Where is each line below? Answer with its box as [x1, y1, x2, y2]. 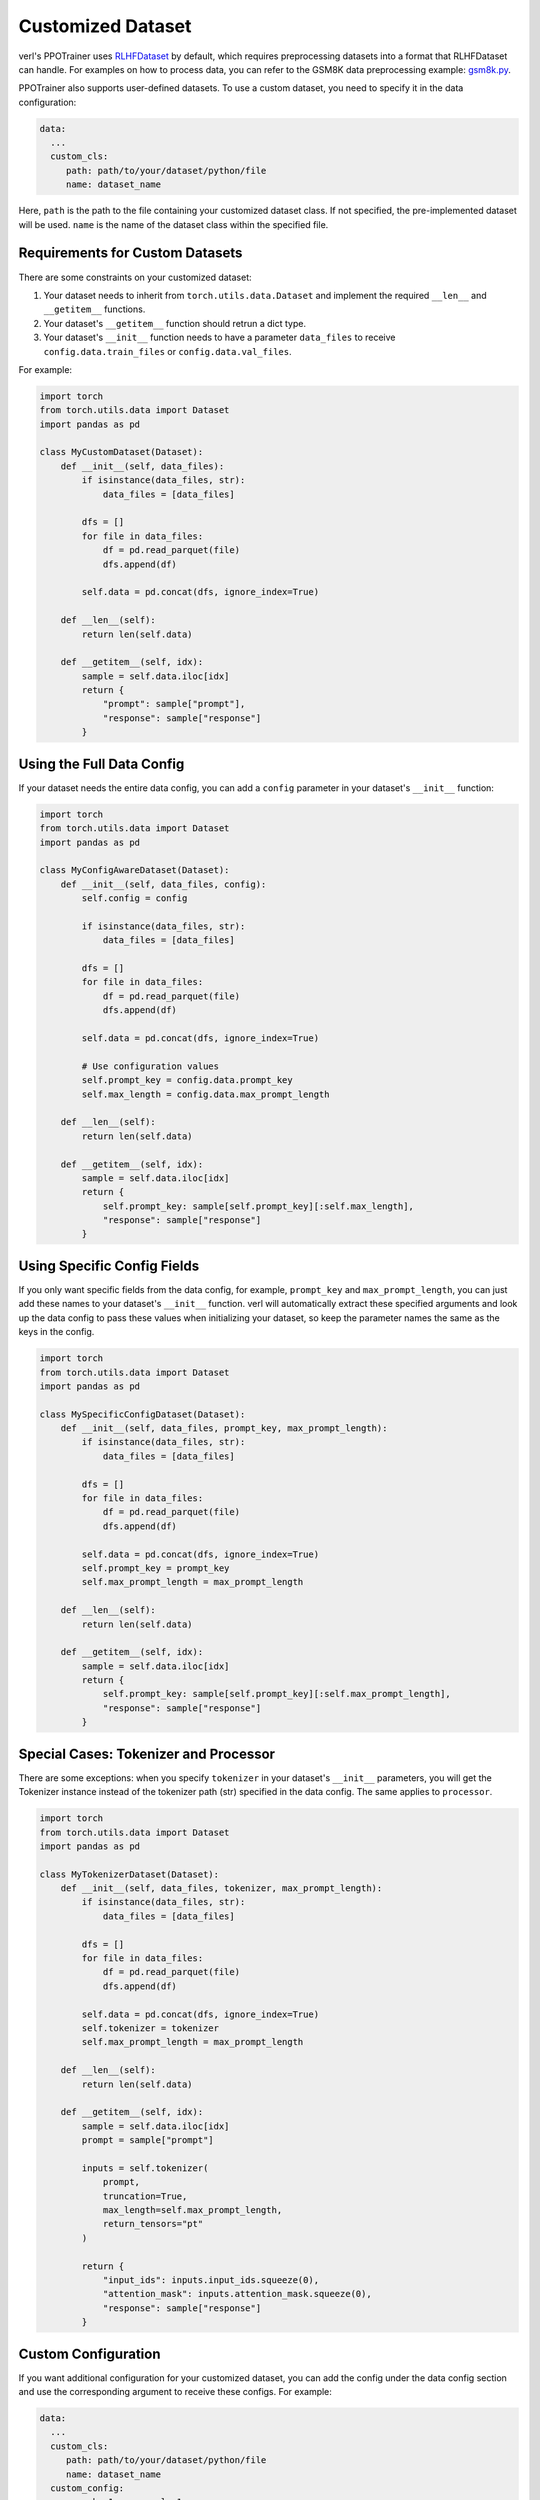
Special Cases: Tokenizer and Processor [18, 1745, 275, 1762]
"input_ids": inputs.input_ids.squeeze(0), [102, 2275, 320, 2286]
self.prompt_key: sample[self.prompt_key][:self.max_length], [102, 1200, 415, 1212]
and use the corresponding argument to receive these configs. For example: [18, 2386, 332, 2398]
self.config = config [81, 893, 188, 904]
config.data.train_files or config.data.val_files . [43, 345, 292, 357]
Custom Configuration [18, 2345, 161, 2362]
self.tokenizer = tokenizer [81, 2023, 220, 2034]
